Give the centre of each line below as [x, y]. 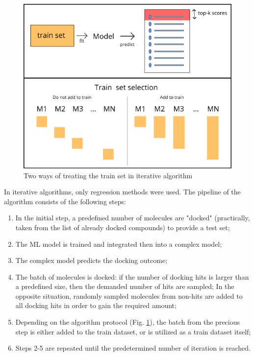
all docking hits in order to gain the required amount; [96, 305]
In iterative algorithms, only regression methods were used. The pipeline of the [122, 192]
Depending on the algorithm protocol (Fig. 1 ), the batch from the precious [128, 322]
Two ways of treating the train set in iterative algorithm [108, 175]
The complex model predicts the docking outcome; [91, 260]
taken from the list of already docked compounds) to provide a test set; [123, 227]
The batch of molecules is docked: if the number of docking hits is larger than [132, 276]
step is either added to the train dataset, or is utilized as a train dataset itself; [133, 331]
